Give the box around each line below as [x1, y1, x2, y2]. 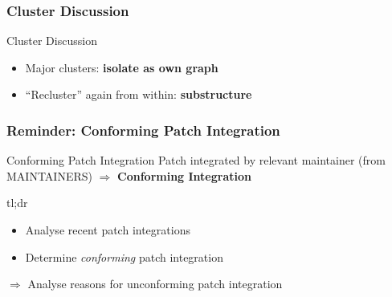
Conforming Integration [117, 167, 251, 184]
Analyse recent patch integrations [25, 222, 190, 238]
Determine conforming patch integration [25, 248, 223, 265]
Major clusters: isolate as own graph [25, 59, 218, 75]
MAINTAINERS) [6, 167, 92, 184]
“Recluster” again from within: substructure [25, 86, 252, 103]
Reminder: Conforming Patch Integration [6, 120, 280, 140]
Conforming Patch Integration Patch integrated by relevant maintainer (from [6, 152, 386, 169]
